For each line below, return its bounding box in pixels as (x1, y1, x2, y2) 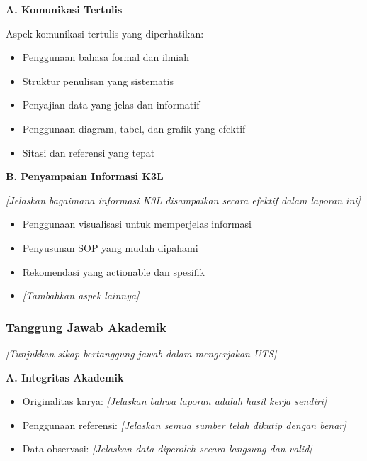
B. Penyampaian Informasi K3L (6, 169, 164, 184)
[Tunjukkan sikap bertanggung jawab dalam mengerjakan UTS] (6, 345, 277, 360)
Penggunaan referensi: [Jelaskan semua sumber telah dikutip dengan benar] (22, 417, 346, 432)
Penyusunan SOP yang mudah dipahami (22, 240, 198, 255)
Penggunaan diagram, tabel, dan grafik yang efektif (22, 121, 246, 135)
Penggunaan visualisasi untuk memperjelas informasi (22, 216, 252, 231)
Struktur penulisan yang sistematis (22, 73, 174, 88)
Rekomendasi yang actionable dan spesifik (22, 264, 205, 279)
